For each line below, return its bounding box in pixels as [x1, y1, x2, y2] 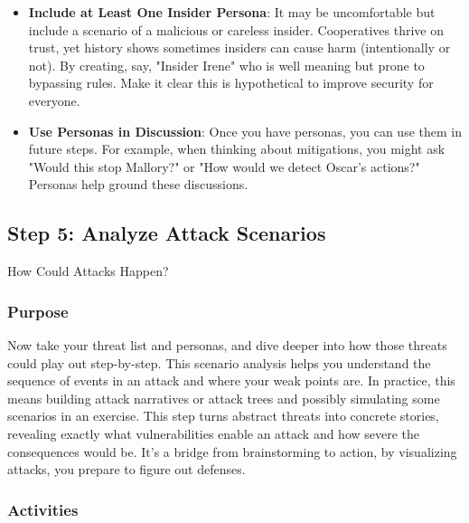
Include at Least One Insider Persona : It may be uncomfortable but [28, 3, 436, 21]
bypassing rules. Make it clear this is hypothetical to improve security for [28, 73, 434, 92]
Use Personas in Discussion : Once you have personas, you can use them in [28, 121, 462, 140]
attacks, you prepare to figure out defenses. [7, 460, 246, 479]
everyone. [28, 90, 80, 109]
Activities [7, 498, 79, 520]
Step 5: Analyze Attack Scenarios [7, 219, 326, 247]
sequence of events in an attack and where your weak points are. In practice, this [7, 371, 455, 390]
